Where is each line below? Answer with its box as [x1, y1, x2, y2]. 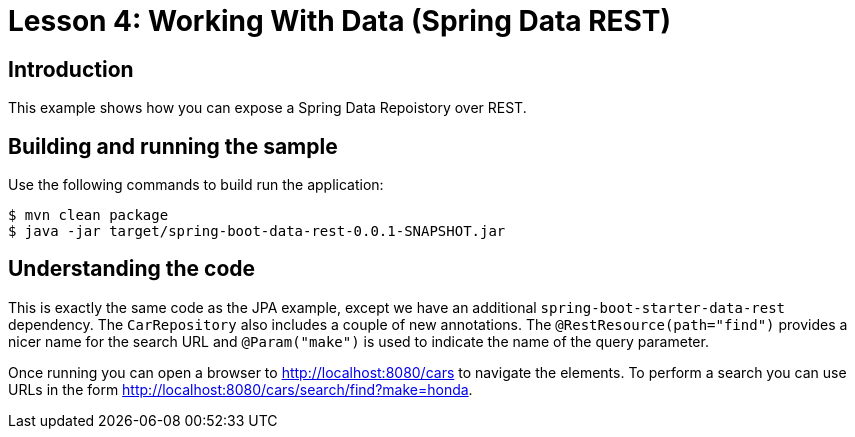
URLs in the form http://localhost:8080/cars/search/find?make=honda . [8, 380, 473, 398]
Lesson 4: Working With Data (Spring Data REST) [8, 4, 671, 38]
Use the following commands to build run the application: [8, 176, 384, 194]
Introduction [8, 56, 134, 82]
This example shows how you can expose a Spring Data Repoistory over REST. [8, 99, 527, 117]
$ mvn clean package [8, 207, 169, 224]
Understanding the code [8, 256, 256, 282]
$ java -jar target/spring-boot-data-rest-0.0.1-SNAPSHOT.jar [8, 223, 506, 240]
